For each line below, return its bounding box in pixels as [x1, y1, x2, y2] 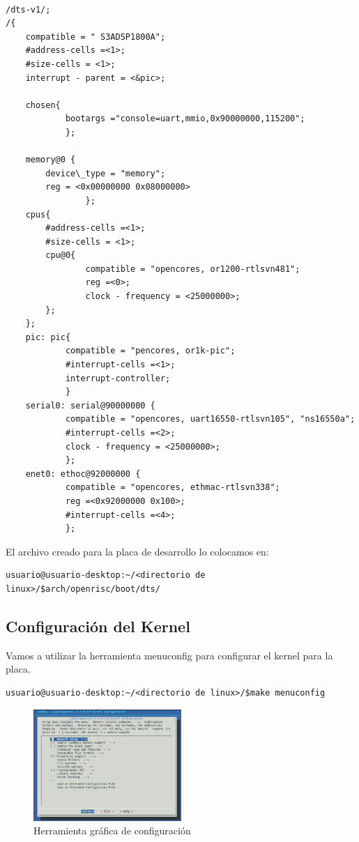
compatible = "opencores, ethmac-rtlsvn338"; [65, 482, 280, 493]
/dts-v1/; [6, 4, 51, 15]
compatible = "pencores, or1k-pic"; [65, 346, 236, 356]
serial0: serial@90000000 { [25, 400, 155, 411]
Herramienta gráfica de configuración [33, 823, 191, 838]
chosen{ [25, 100, 61, 110]
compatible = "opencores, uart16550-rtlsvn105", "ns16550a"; [65, 414, 356, 424]
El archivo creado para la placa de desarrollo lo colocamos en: [6, 544, 269, 558]
